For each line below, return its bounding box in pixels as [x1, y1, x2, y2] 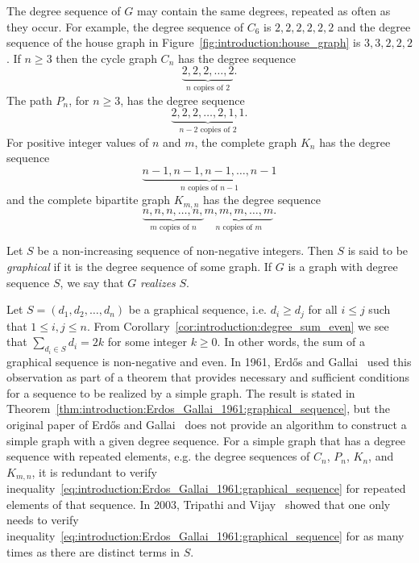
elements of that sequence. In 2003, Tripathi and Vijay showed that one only [6, 495, 391, 512]
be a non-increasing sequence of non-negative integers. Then [37, 242, 334, 259]
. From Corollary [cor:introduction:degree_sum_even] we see [86, 317, 389, 334]
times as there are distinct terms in [6, 543, 180, 560]
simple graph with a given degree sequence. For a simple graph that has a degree [6, 432, 405, 448]
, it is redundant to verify [31, 463, 157, 480]
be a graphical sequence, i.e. [128, 301, 267, 318]
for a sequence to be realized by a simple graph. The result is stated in [6, 384, 355, 401]
